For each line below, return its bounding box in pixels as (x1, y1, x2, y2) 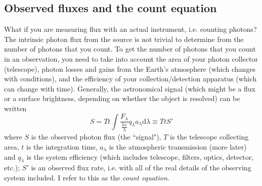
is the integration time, (26, 141, 98, 152)
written (4, 103, 27, 113)
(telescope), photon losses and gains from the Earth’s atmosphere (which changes (4, 63, 256, 74)
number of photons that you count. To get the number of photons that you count (4, 43, 256, 54)
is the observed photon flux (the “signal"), (31, 131, 161, 142)
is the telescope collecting (170, 131, 249, 142)
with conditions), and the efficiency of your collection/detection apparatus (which (4, 73, 257, 84)
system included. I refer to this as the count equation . (4, 172, 169, 182)
